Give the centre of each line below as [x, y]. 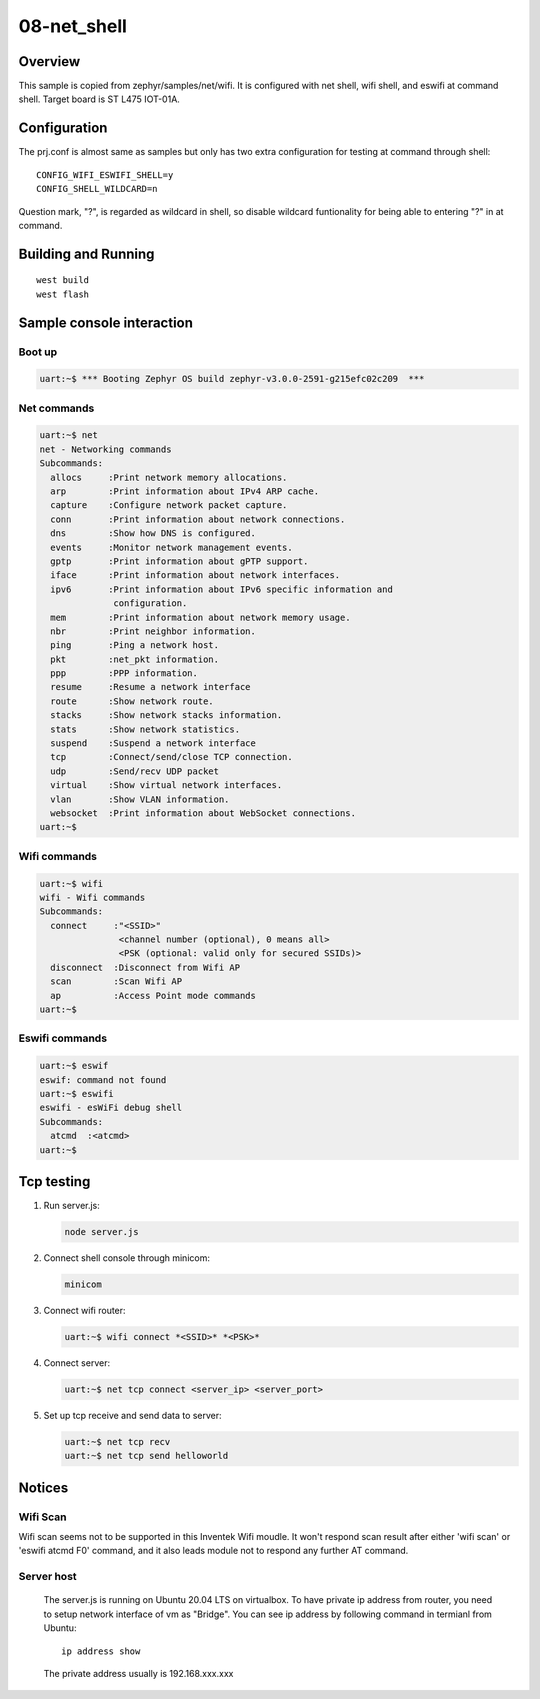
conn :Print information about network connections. [198, 519]
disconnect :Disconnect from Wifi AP [145, 967]
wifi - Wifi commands [92, 897]
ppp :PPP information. [124, 673]
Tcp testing [54, 1181]
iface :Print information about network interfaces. [195, 575]
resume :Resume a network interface [150, 687]
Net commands [56, 408]
